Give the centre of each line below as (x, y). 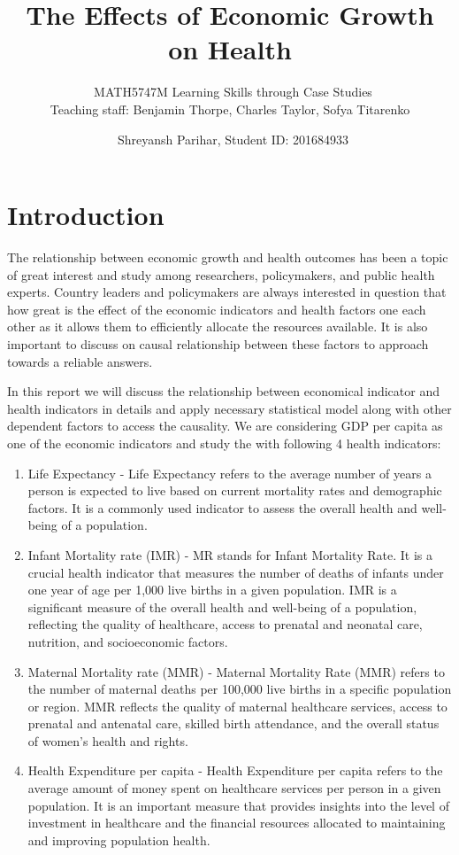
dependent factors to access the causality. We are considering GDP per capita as (225, 426)
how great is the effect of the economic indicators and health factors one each (217, 309)
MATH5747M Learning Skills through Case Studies (233, 92)
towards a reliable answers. (80, 361)
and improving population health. (119, 839)
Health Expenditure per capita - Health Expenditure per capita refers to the (235, 770)
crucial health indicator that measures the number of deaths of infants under (236, 572)
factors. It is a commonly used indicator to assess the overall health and (222, 507)
